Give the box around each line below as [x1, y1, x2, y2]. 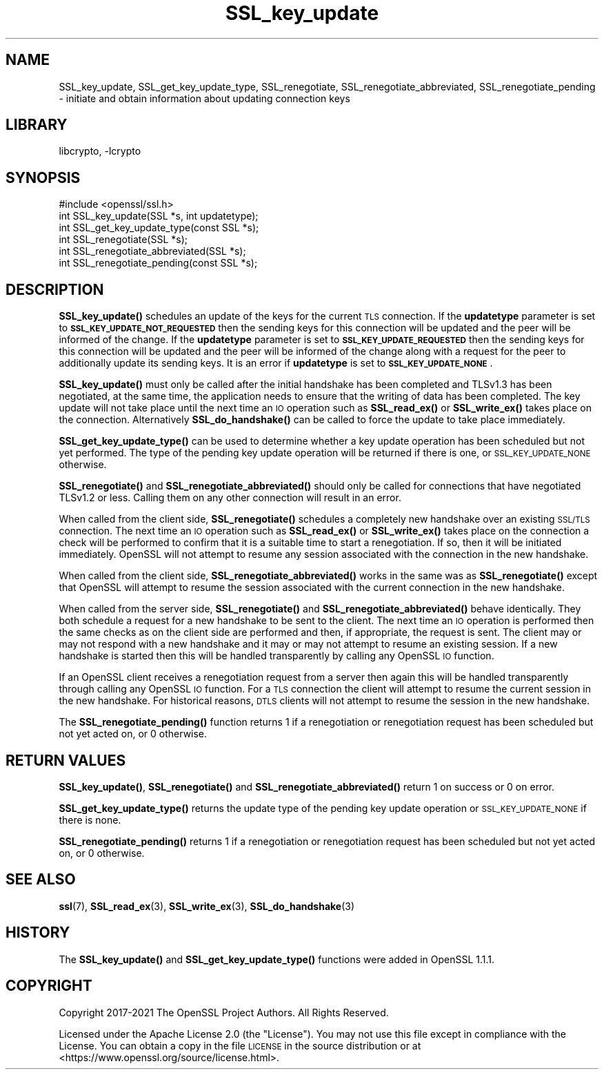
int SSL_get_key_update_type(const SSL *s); [59, 222, 259, 234]
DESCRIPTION [6, 280, 104, 298]
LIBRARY [6, 116, 68, 134]
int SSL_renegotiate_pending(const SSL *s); [59, 257, 258, 269]
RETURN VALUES [6, 751, 126, 769]
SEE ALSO [6, 871, 76, 889]
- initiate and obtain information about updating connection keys [59, 92, 350, 104]
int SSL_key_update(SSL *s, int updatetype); [59, 210, 259, 222]
